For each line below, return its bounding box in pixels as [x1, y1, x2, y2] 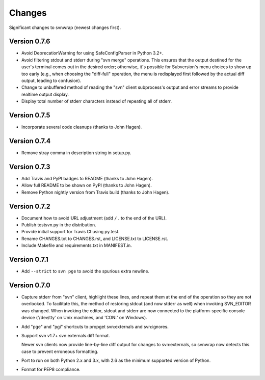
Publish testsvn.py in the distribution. [21, 221, 97, 228]
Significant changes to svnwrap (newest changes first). [9, 25, 121, 30]
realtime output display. [21, 91, 69, 97]
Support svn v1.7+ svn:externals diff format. [21, 332, 110, 338]
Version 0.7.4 [9, 136, 51, 145]
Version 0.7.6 [9, 37, 51, 46]
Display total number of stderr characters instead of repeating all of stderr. [21, 98, 172, 104]
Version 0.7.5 [9, 111, 51, 119]
